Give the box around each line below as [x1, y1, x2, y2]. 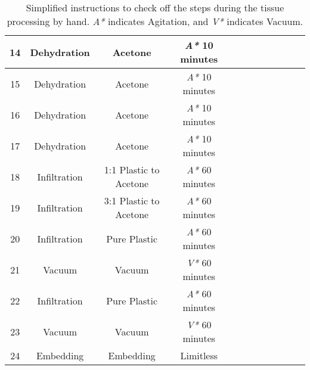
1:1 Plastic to [104, 163, 160, 176]
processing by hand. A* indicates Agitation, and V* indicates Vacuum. [7, 14, 303, 28]
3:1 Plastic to [104, 194, 160, 207]
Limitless [180, 349, 218, 362]
